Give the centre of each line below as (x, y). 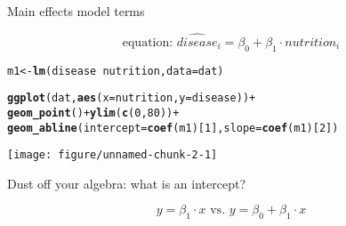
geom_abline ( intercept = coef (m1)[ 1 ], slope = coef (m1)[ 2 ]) (173, 128)
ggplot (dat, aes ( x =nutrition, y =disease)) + (132, 98)
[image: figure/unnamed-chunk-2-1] (113, 155)
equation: (148, 42)
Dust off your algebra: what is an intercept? (127, 183)
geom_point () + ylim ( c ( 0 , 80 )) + (93, 113)
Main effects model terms (76, 11)
